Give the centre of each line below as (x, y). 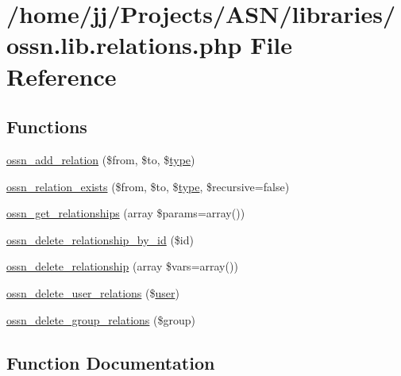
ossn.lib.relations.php (124, 45)
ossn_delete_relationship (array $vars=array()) (122, 266)
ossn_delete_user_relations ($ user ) (93, 292)
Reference (62, 76)
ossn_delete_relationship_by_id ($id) (100, 239)
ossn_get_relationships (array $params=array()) (126, 213)
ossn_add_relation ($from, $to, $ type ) (101, 159)
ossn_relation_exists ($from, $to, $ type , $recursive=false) (148, 186)
